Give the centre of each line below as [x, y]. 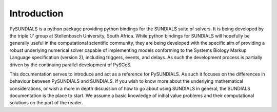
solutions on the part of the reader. [46, 103]
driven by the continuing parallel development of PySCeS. [71, 65]
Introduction [36, 13]
